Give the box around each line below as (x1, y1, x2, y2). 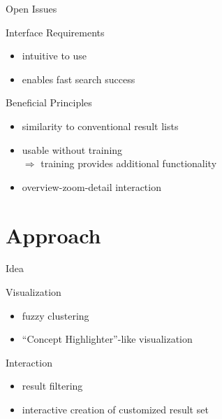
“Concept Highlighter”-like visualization (22, 332, 193, 346)
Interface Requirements (6, 24, 105, 39)
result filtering (22, 378, 83, 393)
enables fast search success (22, 71, 135, 86)
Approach (6, 220, 101, 249)
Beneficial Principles (6, 95, 92, 110)
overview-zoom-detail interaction (22, 179, 161, 194)
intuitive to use (22, 48, 87, 63)
